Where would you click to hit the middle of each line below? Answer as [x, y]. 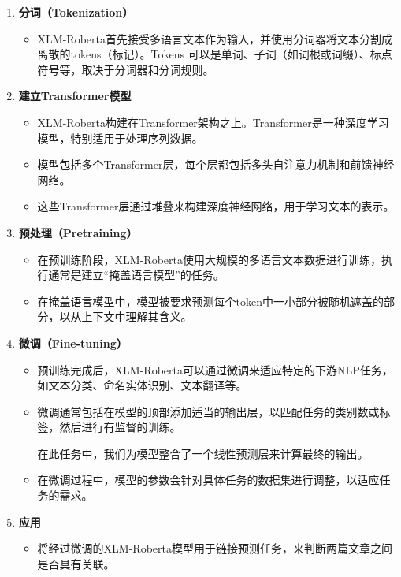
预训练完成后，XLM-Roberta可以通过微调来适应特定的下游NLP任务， [215, 369]
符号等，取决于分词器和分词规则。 [126, 69]
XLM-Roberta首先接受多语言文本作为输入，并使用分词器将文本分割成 [215, 38]
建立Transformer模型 [75, 96]
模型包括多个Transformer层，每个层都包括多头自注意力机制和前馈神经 [216, 164]
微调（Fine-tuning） [73, 342]
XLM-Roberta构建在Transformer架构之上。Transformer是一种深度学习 [213, 122]
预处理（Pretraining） [78, 232]
